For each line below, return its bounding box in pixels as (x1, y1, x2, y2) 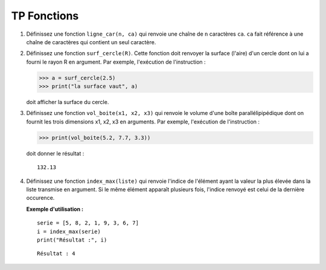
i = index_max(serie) (37, 228, 101, 235)
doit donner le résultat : (26, 150, 85, 157)
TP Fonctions (11, 9, 79, 22)
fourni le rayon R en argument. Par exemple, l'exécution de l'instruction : (26, 58, 206, 65)
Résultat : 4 (37, 250, 75, 257)
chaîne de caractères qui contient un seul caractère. (26, 38, 156, 45)
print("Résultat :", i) (37, 236, 107, 243)
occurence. (26, 194, 55, 202)
